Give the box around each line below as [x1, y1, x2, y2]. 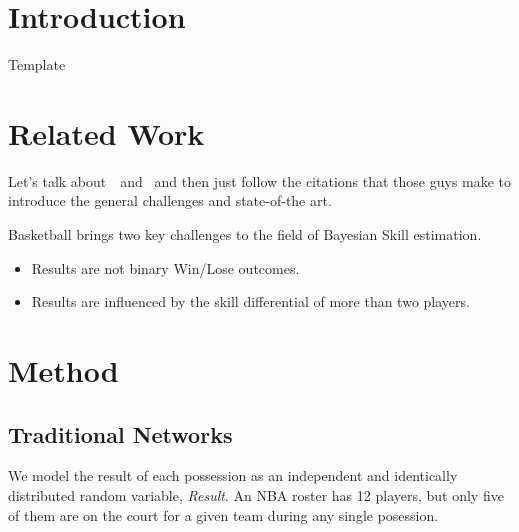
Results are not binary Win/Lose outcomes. [31, 257, 300, 278]
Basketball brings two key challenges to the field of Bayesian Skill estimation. [8, 224, 482, 245]
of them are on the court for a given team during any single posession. [8, 504, 439, 525]
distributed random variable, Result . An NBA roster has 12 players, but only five [8, 484, 504, 505]
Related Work [8, 112, 205, 153]
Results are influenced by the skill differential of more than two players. [31, 291, 470, 312]
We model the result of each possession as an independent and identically [8, 465, 458, 486]
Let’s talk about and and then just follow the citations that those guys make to [8, 170, 512, 191]
